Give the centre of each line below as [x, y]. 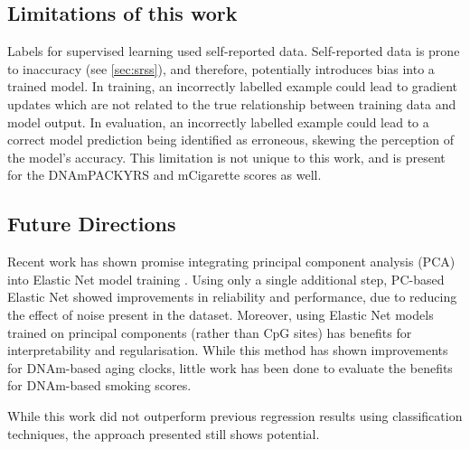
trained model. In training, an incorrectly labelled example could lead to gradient [233, 86]
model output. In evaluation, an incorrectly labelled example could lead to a [218, 122]
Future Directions [92, 224]
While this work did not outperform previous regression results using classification [235, 415]
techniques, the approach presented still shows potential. [164, 433]
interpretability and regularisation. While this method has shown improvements [228, 350]
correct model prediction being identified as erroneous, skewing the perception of [230, 140]
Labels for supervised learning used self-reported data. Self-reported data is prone [234, 51]
